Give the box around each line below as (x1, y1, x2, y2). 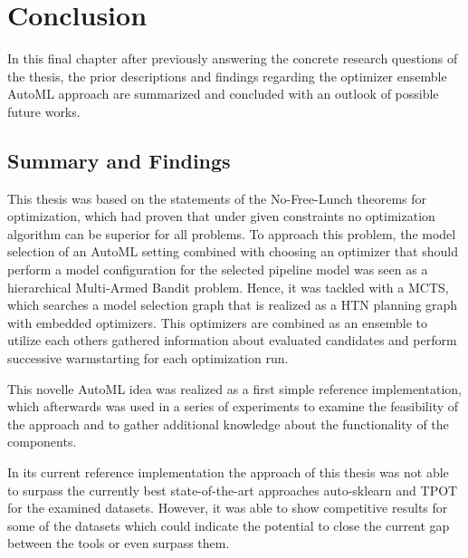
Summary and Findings (7, 146, 231, 174)
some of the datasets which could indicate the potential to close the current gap (7, 515, 450, 534)
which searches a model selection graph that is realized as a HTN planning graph (7, 295, 458, 314)
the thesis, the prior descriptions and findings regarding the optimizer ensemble (7, 66, 447, 85)
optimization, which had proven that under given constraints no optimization (7, 207, 435, 226)
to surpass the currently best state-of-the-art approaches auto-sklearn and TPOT (7, 480, 458, 499)
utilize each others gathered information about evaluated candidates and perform (7, 331, 457, 350)
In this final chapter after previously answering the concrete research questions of (7, 49, 458, 68)
